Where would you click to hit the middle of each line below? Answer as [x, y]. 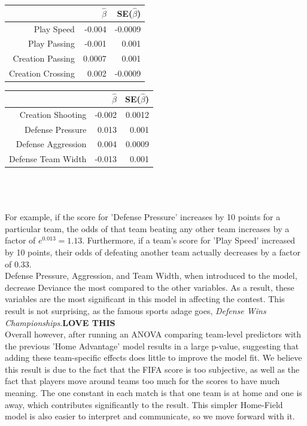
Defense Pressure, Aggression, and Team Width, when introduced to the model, [151, 276]
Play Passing [51, 43]
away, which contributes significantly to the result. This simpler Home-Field [144, 404]
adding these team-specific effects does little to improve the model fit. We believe [153, 357]
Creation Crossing [42, 73]
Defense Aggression [51, 144]
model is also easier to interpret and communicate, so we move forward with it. [150, 416]
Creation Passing [44, 58]
